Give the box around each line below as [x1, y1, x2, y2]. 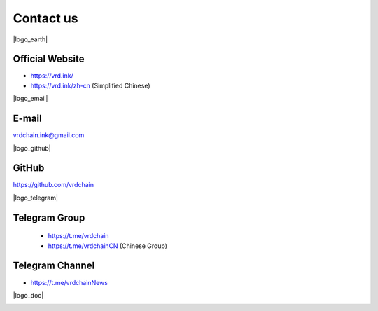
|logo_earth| [13, 35, 48, 43]
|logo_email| [13, 95, 48, 103]
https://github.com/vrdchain [13, 181, 94, 189]
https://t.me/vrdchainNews [30, 278, 108, 286]
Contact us [13, 11, 78, 26]
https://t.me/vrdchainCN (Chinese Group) [48, 242, 168, 250]
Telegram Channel [13, 260, 95, 272]
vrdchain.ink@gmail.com [13, 131, 85, 139]
